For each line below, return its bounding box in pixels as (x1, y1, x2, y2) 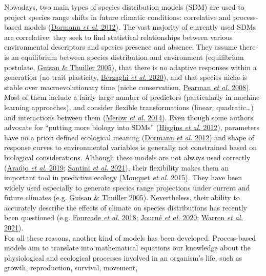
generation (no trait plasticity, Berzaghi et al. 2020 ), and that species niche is (4, 72, 248, 82)
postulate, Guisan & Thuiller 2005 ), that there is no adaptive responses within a (4, 61, 257, 72)
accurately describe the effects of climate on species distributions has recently (4, 202, 247, 213)
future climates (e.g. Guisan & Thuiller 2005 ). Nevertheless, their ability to (4, 192, 240, 203)
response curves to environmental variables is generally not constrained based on (4, 142, 257, 153)
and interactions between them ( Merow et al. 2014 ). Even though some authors (4, 112, 253, 122)
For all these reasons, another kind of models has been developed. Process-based (4, 232, 256, 243)
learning (4, 101, 30, 112)
